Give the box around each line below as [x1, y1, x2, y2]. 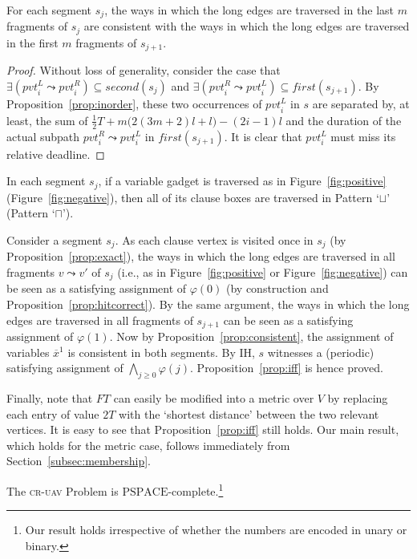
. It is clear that [224, 128, 302, 144]
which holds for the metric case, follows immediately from [6, 436, 290, 453]
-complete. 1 [168, 480, 224, 499]
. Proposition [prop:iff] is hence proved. [190, 359, 383, 376]
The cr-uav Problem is [6, 482, 119, 499]
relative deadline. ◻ [6, 145, 105, 162]
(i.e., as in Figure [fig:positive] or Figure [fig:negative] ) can [117, 263, 408, 280]
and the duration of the [285, 111, 402, 128]
